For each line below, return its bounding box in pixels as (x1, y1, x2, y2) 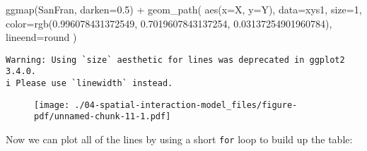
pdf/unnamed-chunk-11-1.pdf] (34, 111, 171, 122)
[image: (34, 99, 70, 110)
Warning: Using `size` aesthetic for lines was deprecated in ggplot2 (6, 54, 345, 65)
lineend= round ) (6, 30, 77, 44)
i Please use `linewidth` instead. (6, 78, 173, 89)
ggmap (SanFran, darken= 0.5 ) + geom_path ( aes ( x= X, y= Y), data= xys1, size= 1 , (6, 2, 362, 16)
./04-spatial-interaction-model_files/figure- (74, 99, 298, 110)
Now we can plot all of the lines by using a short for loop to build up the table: (6, 132, 353, 147)
